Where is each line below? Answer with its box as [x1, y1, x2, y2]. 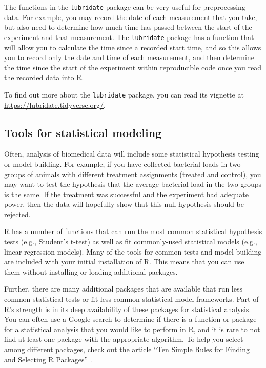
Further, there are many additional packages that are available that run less [4, 283, 243, 294]
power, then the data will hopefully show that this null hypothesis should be [4, 199, 244, 209]
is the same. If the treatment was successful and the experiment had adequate [4, 188, 249, 199]
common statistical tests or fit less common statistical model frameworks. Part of [4, 294, 259, 304]
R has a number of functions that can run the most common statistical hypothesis [4, 226, 262, 237]
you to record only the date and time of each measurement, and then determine [4, 52, 254, 63]
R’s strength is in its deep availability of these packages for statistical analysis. [4, 303, 251, 314]
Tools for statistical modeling [4, 124, 162, 140]
